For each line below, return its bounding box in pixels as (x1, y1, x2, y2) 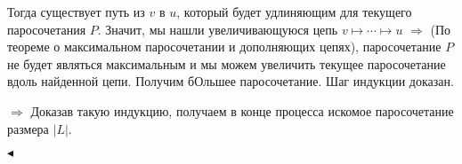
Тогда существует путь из (7, 3, 145, 20)
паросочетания (7, 20, 86, 38)
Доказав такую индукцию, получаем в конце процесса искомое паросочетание (30, 101, 454, 120)
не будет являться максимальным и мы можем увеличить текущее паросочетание (7, 54, 446, 73)
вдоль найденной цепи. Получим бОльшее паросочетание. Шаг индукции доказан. (7, 72, 454, 90)
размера (7, 119, 49, 137)
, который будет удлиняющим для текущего (176, 3, 412, 20)
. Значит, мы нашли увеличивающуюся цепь (97, 20, 338, 38)
